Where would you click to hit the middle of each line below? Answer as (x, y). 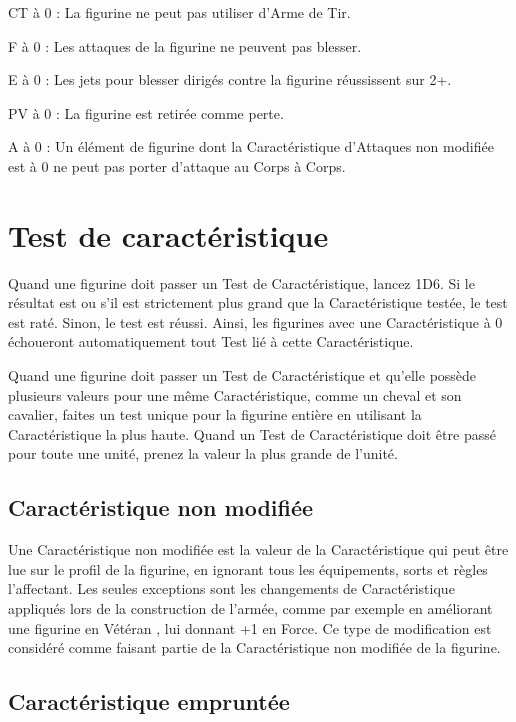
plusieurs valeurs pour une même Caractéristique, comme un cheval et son (235, 394)
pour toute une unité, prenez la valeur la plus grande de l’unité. (203, 453)
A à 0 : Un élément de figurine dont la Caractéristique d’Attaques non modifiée (251, 146)
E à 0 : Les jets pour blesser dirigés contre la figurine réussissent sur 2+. (230, 79)
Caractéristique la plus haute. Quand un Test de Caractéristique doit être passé (252, 433)
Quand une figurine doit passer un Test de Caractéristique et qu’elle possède (242, 375)
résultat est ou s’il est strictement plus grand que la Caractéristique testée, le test (258, 302)
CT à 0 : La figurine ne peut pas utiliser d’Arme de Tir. (179, 12)
